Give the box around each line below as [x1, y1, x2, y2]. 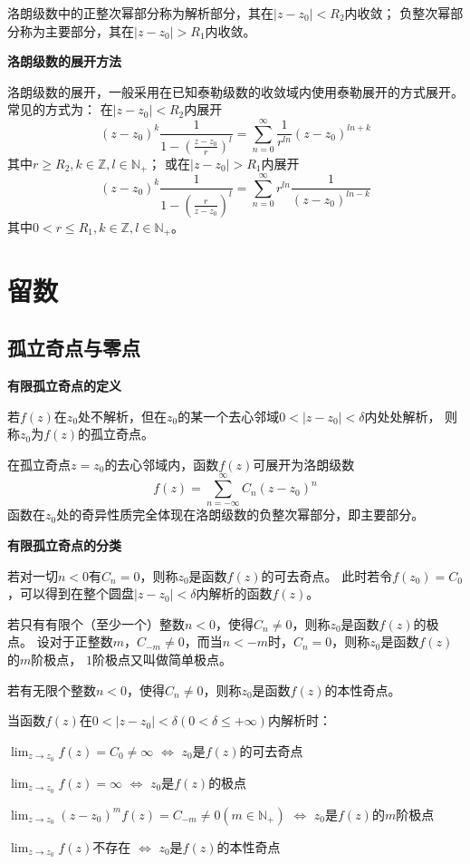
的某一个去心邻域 [177, 406, 280, 425]
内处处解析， [364, 406, 441, 425]
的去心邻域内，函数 [104, 454, 219, 473]
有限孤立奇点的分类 [7, 536, 121, 555]
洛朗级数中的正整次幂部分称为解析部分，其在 [7, 4, 273, 22]
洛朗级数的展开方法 [7, 52, 121, 71]
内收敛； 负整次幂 [344, 4, 451, 22]
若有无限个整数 [7, 680, 96, 699]
